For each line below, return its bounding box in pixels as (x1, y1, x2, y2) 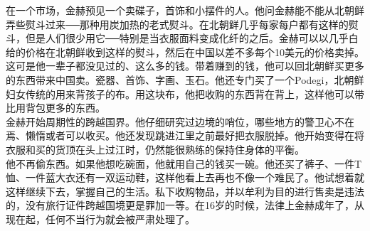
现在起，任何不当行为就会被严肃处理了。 (6, 211, 195, 226)
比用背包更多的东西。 (6, 100, 105, 115)
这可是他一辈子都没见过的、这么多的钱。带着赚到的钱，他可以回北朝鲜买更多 (6, 58, 364, 73)
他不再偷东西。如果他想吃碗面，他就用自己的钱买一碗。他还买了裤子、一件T (6, 156, 362, 171)
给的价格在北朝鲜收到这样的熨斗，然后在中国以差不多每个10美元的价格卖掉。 (6, 44, 364, 59)
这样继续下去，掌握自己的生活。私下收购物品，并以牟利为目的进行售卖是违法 (6, 183, 364, 198)
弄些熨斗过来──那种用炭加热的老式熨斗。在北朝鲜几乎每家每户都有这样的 (6, 16, 349, 31)
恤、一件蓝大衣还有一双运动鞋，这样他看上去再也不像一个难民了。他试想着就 (6, 170, 364, 185)
